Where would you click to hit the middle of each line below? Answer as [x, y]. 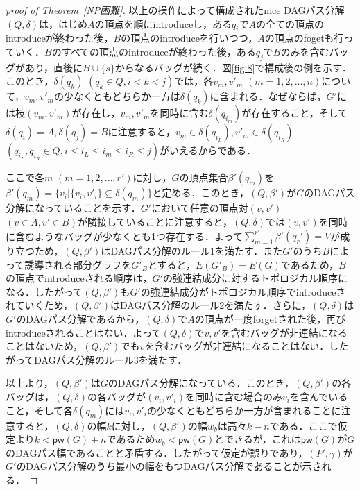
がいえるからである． [208, 150]
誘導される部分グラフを [78, 264]
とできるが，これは [258, 439]
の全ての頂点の [290, 23]
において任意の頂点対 [200, 208]
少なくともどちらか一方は [122, 96]
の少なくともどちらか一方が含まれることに [244, 410]
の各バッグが [117, 396]
